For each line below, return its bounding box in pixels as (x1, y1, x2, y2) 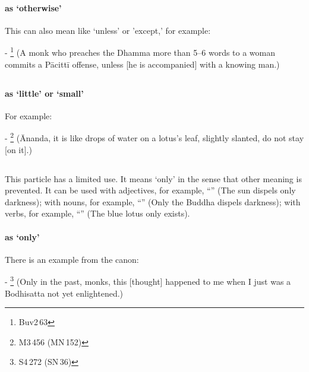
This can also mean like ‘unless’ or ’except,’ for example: (5, 24, 211, 36)
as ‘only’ (5, 230, 40, 243)
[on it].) (5, 143, 32, 155)
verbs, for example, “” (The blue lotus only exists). (5, 207, 190, 220)
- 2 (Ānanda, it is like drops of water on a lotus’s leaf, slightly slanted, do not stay (5, 130, 304, 144)
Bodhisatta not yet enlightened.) (5, 287, 124, 299)
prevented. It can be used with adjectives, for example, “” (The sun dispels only (5, 184, 296, 196)
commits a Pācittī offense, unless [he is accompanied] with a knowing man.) (5, 58, 280, 70)
